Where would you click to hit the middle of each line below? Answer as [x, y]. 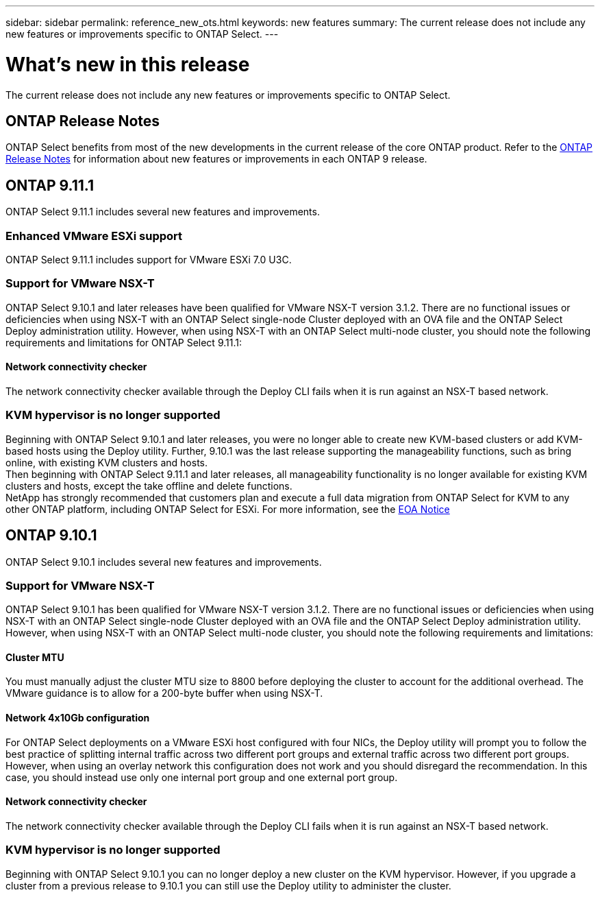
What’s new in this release [128, 64]
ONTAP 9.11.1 [50, 185]
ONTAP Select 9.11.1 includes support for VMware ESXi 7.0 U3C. [149, 259]
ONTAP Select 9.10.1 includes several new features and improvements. [164, 562]
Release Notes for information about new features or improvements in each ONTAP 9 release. [216, 159]
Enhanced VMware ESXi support [94, 236]
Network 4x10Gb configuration [78, 718]
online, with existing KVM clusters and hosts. [107, 462]
